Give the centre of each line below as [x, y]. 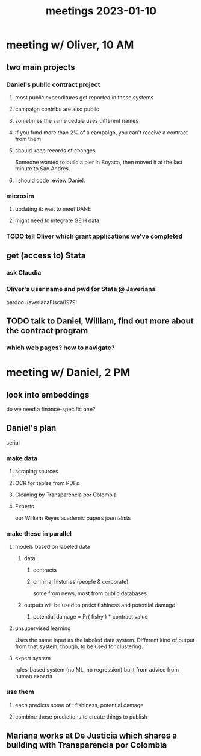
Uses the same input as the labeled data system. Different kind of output [105, 640]
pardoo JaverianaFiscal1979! [42, 302]
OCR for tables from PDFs [47, 483]
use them [20, 692]
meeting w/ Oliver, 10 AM [70, 45]
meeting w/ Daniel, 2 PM [68, 373]
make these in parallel [39, 534]
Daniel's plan [31, 428]
